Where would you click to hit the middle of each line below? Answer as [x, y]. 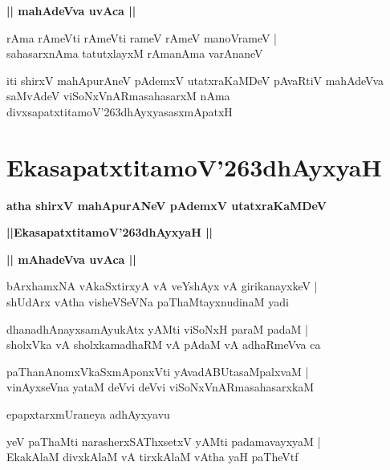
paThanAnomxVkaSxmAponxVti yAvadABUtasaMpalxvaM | [158, 371]
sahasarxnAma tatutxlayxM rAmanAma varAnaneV [135, 53]
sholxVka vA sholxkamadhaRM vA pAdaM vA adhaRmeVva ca [164, 344]
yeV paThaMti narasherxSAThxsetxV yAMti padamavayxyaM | [164, 441]
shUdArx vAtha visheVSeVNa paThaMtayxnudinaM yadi [148, 302]
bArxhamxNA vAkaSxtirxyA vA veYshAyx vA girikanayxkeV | [162, 286]
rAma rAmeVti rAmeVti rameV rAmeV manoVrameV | [142, 37]
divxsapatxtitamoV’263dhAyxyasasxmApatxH [120, 111]
